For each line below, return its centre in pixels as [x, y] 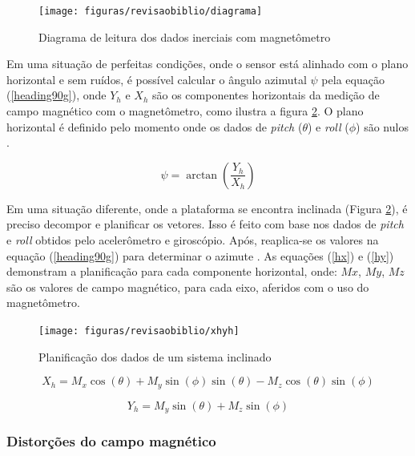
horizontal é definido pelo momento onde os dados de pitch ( [155, 126]
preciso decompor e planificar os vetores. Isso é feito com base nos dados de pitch [205, 224]
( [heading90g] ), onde [56, 95]
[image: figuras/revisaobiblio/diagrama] [151, 11]
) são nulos [382, 126]
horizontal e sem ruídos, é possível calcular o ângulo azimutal [157, 79]
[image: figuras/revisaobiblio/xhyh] [139, 331]
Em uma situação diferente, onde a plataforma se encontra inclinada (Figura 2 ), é [207, 208]
